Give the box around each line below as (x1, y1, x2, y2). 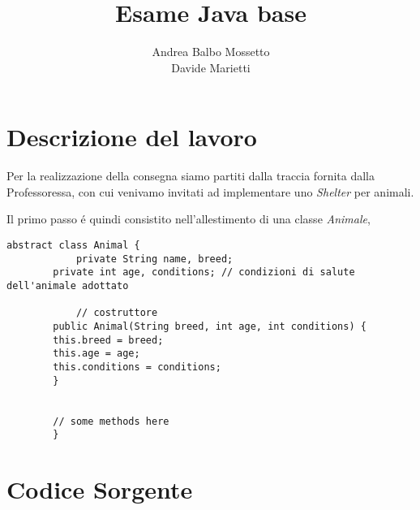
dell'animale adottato (6, 280, 129, 292)
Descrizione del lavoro (6, 120, 257, 153)
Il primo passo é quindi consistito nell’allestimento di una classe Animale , (6, 210, 371, 227)
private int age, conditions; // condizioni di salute (53, 266, 355, 279)
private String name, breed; (75, 253, 234, 265)
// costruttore (75, 307, 158, 319)
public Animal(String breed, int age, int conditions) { (53, 320, 366, 332)
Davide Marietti (171, 58, 251, 76)
